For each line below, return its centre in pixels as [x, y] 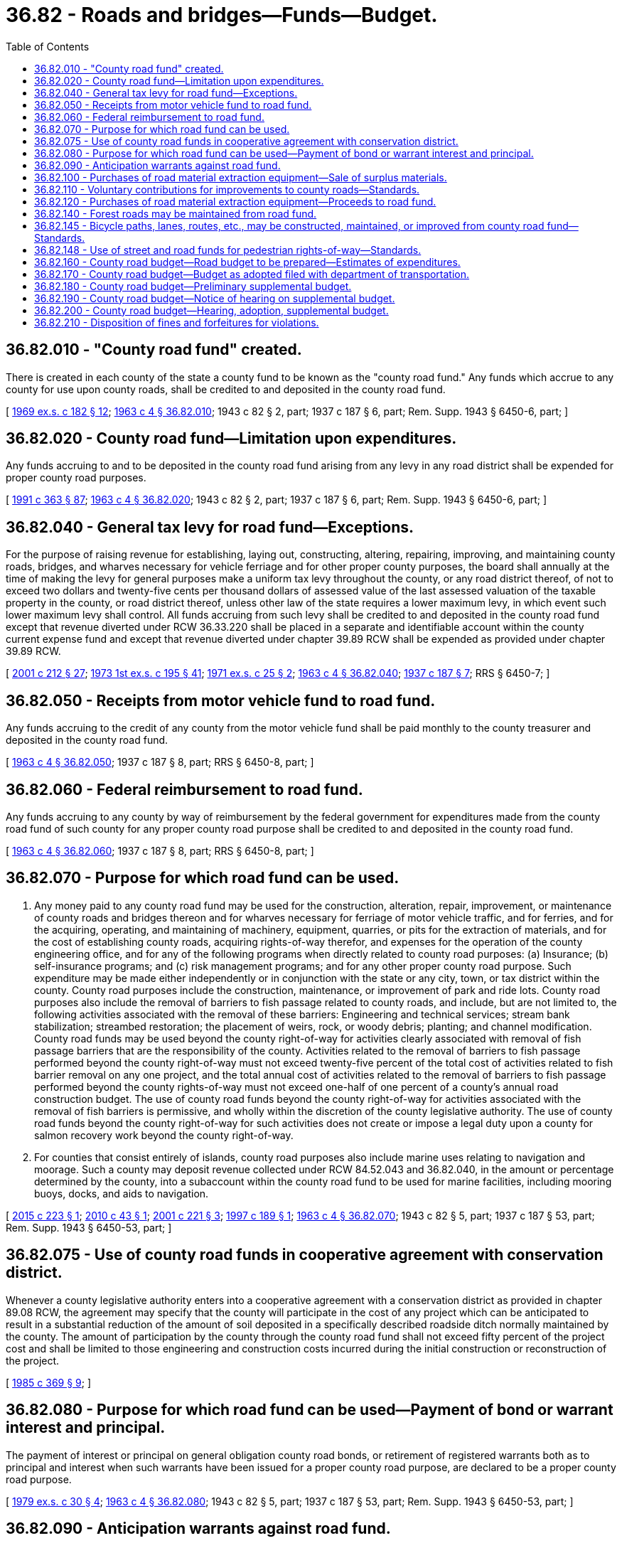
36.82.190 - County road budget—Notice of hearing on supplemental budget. [215, 298]
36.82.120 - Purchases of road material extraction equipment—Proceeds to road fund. [235, 201]
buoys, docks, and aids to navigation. [122, 1193]
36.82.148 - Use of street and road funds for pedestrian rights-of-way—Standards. [228, 250]
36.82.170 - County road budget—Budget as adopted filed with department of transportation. [252, 274]
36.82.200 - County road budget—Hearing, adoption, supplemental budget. [211, 310]
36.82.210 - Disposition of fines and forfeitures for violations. [177, 322]
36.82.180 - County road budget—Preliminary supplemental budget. [193, 286]
